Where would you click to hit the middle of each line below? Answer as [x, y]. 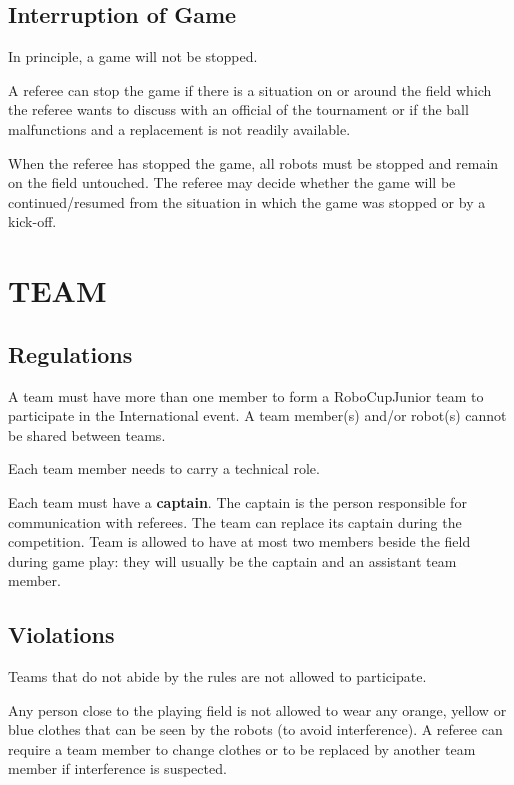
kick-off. [32, 221]
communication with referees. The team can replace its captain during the [235, 521]
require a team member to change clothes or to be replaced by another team [242, 748]
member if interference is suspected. [117, 768]
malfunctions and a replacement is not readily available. [179, 128]
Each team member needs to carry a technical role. [164, 468]
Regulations [70, 353]
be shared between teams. [87, 434]
